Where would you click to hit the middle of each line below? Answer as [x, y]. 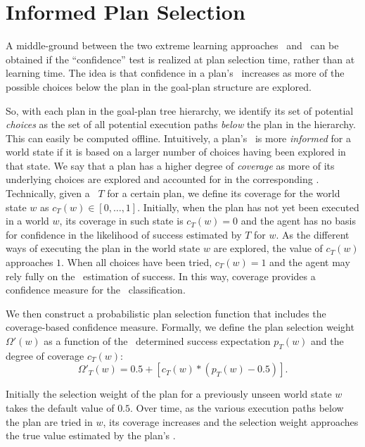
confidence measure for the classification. [96, 290]
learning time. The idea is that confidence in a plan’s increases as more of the [175, 73]
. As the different [313, 234]
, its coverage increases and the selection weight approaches [231, 421]
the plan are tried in [49, 421]
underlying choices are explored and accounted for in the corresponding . [162, 179]
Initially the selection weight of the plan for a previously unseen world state [169, 394]
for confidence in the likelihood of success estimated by [124, 234]
